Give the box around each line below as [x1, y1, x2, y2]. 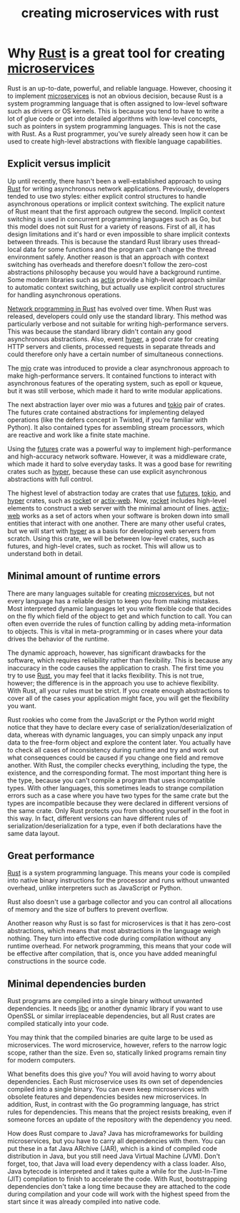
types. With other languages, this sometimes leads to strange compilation [7, 783, 224, 792]
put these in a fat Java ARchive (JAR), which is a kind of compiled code [7, 1144, 218, 1153]
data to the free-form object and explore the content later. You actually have [7, 738, 231, 747]
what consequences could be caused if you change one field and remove [7, 753, 224, 762]
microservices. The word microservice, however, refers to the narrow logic [7, 1041, 227, 1050]
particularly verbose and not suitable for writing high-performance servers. [7, 319, 229, 328]
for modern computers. [7, 1056, 76, 1064]
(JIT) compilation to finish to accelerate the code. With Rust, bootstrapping [7, 1174, 227, 1183]
